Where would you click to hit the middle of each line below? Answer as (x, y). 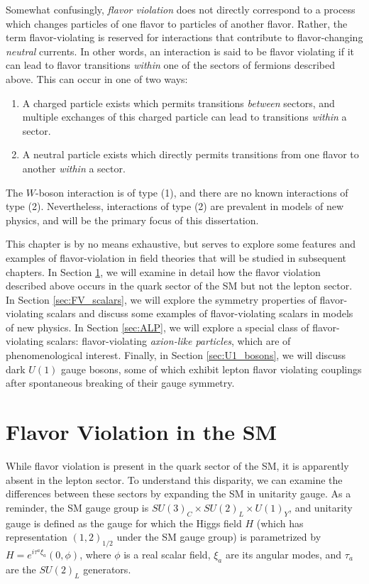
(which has (280, 523)
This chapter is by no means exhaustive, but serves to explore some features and (181, 244)
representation (37, 537)
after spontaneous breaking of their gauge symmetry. (120, 383)
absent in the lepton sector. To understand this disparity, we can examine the (174, 479)
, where (95, 554)
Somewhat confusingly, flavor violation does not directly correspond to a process (181, 9)
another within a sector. (74, 168)
